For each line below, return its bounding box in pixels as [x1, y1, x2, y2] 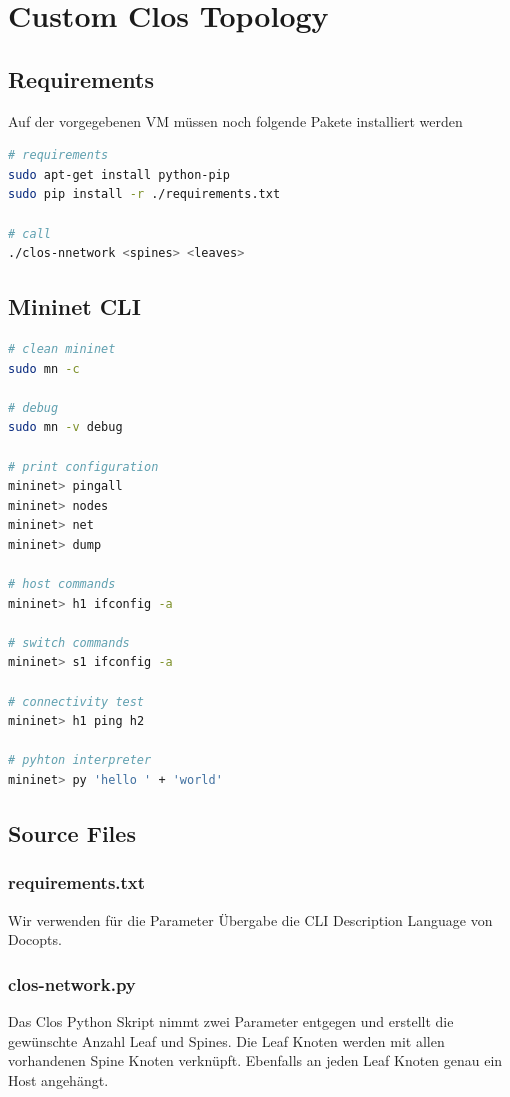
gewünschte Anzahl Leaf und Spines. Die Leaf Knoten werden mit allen [8, 1030, 445, 1051]
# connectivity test [8, 694, 145, 709]
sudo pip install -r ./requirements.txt [8, 187, 281, 202]
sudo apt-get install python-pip [8, 167, 230, 182]
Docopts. [8, 929, 62, 950]
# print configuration [8, 459, 159, 474]
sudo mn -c [8, 361, 80, 376]
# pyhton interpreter [8, 753, 152, 768]
